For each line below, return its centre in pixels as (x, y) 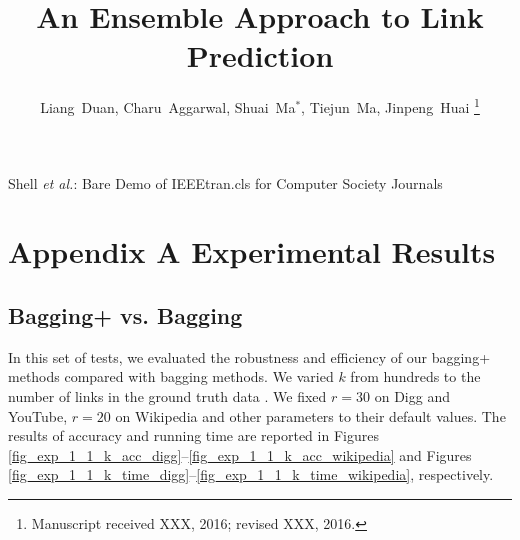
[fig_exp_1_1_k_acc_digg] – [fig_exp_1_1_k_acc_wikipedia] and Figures (240, 454)
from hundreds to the (415, 376)
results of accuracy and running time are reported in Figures (193, 435)
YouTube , (38, 415)
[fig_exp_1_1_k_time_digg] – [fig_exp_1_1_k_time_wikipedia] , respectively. (251, 474)
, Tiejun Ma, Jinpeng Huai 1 (390, 105)
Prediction (260, 55)
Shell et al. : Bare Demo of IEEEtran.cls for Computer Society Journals (225, 182)
